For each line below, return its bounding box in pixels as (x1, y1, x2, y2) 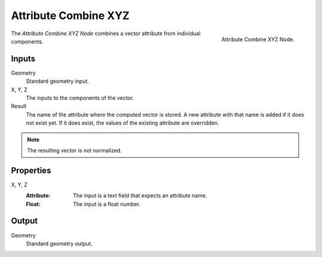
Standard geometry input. (26, 78, 89, 85)
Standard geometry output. (26, 240, 92, 247)
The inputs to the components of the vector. (26, 94, 134, 101)
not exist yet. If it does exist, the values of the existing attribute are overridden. (26, 119, 219, 126)
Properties (11, 165, 51, 175)
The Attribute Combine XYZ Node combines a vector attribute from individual (11, 30, 201, 37)
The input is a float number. (73, 200, 141, 208)
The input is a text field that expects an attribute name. (73, 192, 208, 199)
